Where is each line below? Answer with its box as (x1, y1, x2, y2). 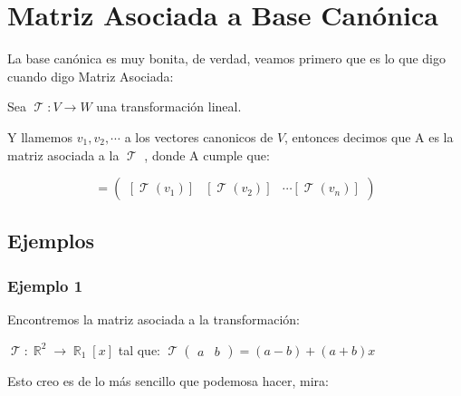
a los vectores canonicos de (124, 127, 274, 146)
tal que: (118, 340, 160, 359)
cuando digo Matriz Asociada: (7, 66, 174, 85)
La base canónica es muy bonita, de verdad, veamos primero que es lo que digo (7, 49, 446, 68)
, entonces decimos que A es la (284, 127, 454, 146)
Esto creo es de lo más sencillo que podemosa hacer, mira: (7, 371, 329, 390)
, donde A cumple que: (144, 145, 270, 164)
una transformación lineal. (96, 97, 242, 116)
